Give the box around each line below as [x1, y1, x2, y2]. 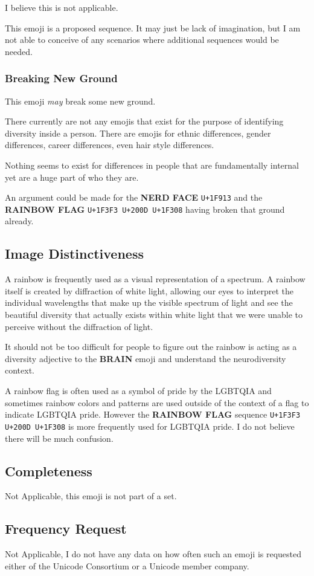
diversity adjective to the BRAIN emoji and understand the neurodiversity [5, 352, 286, 364]
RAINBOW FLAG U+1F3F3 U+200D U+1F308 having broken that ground [5, 202, 285, 215]
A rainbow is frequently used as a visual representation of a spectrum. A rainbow [5, 273, 306, 285]
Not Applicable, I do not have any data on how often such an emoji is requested [5, 548, 302, 560]
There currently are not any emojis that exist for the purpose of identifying [5, 115, 284, 128]
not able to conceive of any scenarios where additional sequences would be [5, 33, 279, 46]
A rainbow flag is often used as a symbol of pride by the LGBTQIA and [5, 384, 272, 397]
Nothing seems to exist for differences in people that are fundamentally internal [5, 158, 299, 171]
